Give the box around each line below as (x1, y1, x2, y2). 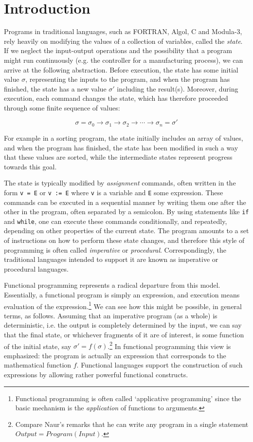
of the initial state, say (4, 341, 72, 351)
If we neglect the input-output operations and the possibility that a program (4, 45, 232, 55)
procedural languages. (4, 263, 69, 274)
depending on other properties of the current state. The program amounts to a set (4, 225, 249, 236)
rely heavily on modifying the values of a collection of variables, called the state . (4, 36, 243, 46)
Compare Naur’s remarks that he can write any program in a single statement (15, 419, 249, 429)
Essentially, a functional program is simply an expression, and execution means (4, 290, 240, 300)
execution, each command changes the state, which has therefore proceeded (4, 93, 228, 103)
